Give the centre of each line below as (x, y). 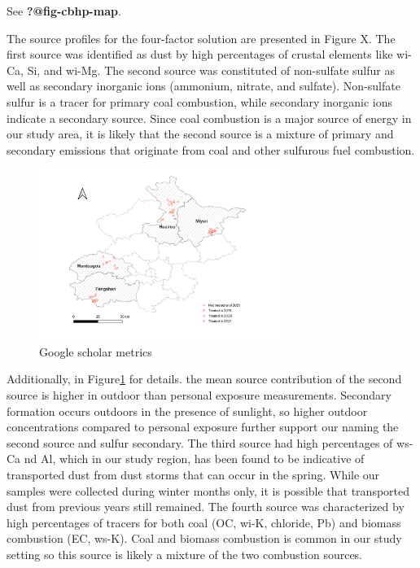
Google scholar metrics (96, 351)
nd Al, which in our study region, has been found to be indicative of (194, 459)
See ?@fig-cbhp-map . (64, 11)
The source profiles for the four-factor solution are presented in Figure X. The (201, 38)
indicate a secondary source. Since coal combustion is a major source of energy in (209, 118)
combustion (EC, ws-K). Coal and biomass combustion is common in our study (204, 538)
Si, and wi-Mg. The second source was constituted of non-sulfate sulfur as (211, 70)
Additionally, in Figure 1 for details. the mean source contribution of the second (204, 379)
